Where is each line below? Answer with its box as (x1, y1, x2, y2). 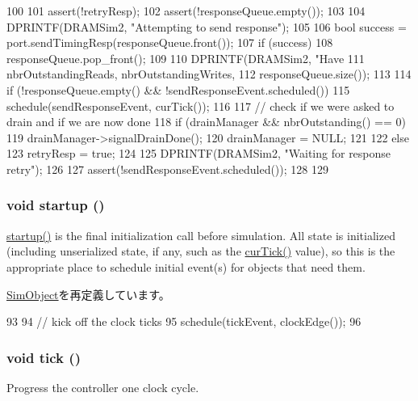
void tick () (6, 347, 81, 367)
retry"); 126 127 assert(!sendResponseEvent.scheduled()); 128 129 (6, 160, 328, 177)
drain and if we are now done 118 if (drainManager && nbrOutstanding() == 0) (6, 113, 407, 130)
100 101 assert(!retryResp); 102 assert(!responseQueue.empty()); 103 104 (6, 2, 366, 19)
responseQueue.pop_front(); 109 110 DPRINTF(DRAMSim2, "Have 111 (6, 49, 365, 66)
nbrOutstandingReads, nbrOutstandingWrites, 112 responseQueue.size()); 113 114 (6, 65, 412, 82)
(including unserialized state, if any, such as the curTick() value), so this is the (6, 243, 395, 260)
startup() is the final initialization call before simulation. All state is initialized (6, 226, 395, 243)
